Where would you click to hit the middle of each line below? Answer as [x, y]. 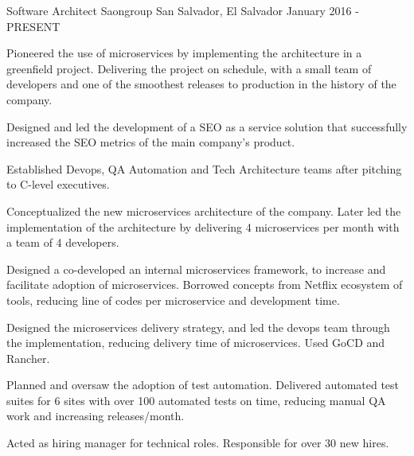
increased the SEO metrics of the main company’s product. [151, 142]
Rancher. [28, 358]
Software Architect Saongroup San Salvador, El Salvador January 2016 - [183, 10]
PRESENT [33, 26]
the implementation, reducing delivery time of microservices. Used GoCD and [196, 343]
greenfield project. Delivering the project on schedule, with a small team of [189, 68]
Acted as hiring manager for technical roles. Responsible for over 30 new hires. [198, 443]
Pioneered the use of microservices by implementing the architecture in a [184, 53]
